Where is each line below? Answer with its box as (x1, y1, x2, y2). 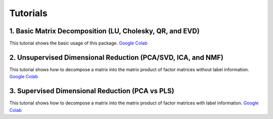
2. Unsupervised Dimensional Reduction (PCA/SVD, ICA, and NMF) (9, 53, 223, 62)
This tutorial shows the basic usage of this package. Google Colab (9, 40, 148, 46)
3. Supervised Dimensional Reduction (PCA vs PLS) (9, 87, 174, 95)
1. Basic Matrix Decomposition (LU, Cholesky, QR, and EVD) (9, 27, 200, 35)
